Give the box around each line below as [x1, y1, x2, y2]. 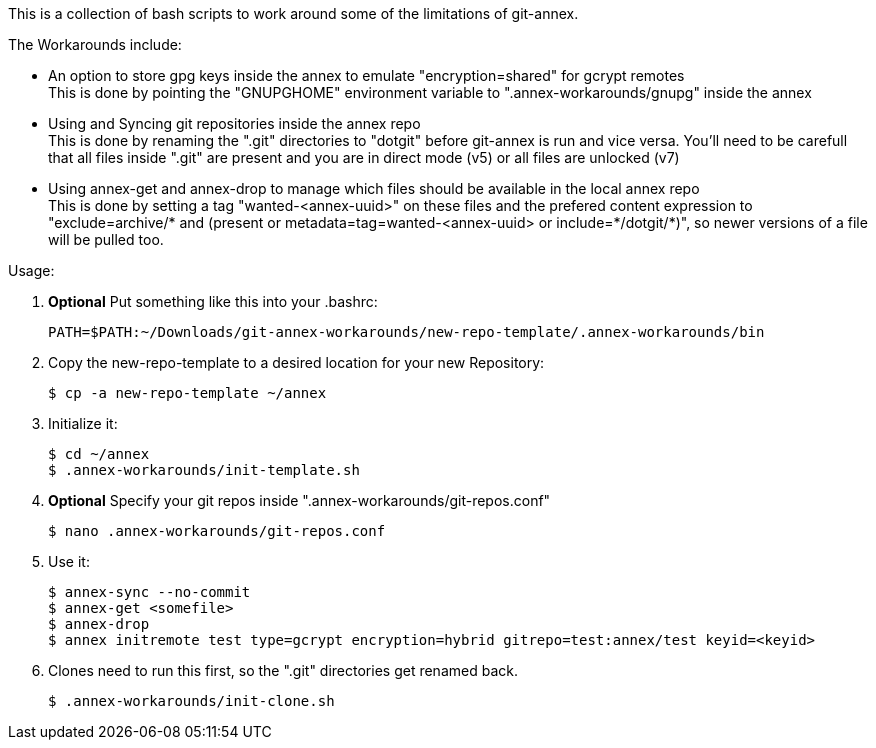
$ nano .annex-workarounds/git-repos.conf [48, 523, 386, 539]
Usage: [8, 262, 55, 279]
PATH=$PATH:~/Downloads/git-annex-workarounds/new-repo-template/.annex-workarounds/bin [48, 324, 765, 340]
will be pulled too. [48, 231, 164, 248]
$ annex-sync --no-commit [48, 584, 251, 600]
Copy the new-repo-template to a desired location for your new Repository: [48, 354, 545, 371]
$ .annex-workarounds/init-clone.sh [48, 693, 335, 709]
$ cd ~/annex [48, 446, 150, 462]
